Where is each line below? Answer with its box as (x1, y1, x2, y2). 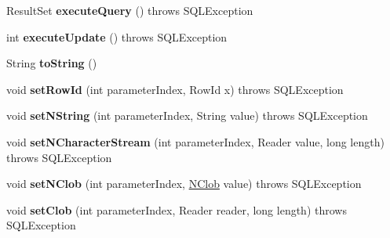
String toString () (6, 55, 97, 71)
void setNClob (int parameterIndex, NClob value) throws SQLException (6, 175, 362, 192)
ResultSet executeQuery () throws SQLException (6, 2, 253, 18)
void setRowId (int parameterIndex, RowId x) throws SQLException (6, 81, 344, 97)
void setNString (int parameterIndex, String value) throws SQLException (6, 107, 368, 124)
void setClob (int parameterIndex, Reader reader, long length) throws (6, 201, 347, 218)
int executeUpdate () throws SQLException (6, 28, 228, 45)
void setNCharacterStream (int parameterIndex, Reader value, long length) (6, 133, 385, 150)
